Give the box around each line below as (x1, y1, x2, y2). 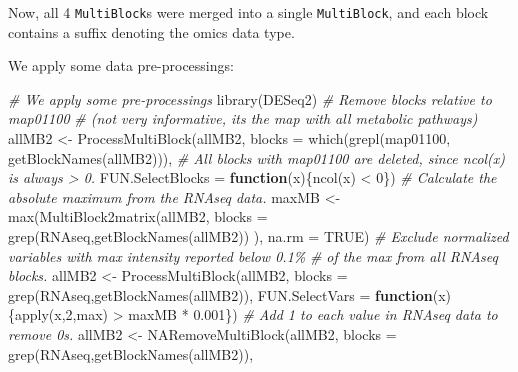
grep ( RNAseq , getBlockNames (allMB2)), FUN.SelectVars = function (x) (8, 284, 452, 305)
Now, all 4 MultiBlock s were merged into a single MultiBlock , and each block (8, 2, 489, 22)
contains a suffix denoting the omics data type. (8, 21, 295, 42)
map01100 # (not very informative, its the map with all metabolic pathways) (8, 108, 478, 129)
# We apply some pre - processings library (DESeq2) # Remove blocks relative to (8, 88, 492, 109)
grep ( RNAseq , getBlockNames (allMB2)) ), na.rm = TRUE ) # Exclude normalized (8, 226, 509, 246)
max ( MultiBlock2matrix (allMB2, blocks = (8, 206, 268, 227)
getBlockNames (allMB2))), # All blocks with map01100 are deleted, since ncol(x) (8, 147, 506, 168)
